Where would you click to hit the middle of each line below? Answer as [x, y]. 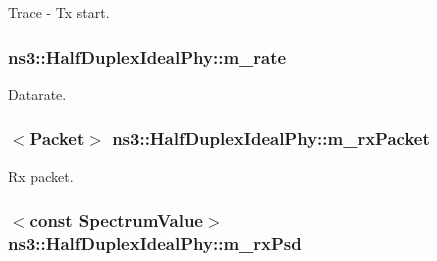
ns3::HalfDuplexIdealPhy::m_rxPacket [271, 138]
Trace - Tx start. [59, 12]
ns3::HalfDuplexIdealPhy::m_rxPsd [155, 243]
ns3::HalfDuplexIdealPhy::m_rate [147, 56]
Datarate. [37, 93]
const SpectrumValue [116, 220]
